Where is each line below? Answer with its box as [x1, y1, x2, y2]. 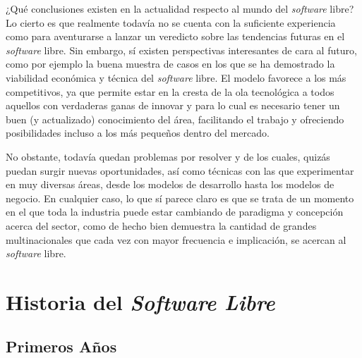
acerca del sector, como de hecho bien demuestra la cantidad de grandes [6, 218, 317, 233]
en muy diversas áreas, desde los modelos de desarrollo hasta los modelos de [6, 177, 334, 192]
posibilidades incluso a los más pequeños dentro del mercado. [6, 125, 270, 140]
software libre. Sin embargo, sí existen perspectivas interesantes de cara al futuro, [6, 42, 357, 57]
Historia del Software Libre [6, 287, 275, 316]
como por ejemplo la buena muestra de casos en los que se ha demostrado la [6, 56, 335, 71]
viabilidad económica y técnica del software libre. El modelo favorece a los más [6, 70, 346, 85]
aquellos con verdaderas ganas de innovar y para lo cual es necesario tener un [6, 98, 340, 113]
